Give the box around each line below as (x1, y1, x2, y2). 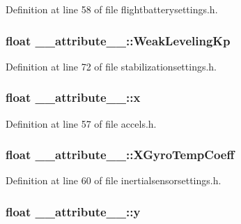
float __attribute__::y (6, 202, 141, 220)
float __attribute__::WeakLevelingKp (6, 31, 231, 49)
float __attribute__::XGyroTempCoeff (6, 146, 235, 163)
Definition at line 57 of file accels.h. (6, 116, 157, 130)
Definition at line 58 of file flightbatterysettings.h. (6, 2, 218, 16)
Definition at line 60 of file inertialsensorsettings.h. (6, 173, 221, 188)
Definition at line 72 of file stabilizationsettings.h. (6, 59, 217, 73)
